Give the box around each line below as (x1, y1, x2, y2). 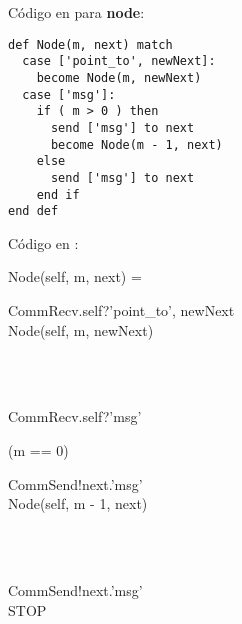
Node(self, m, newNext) (8, 319, 154, 340)
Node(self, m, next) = (8, 266, 142, 287)
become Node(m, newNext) (36, 70, 202, 85)
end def (8, 204, 59, 219)
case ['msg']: (22, 87, 116, 102)
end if (36, 187, 80, 202)
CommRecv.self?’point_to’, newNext (8, 300, 235, 320)
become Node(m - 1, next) (50, 137, 223, 152)
